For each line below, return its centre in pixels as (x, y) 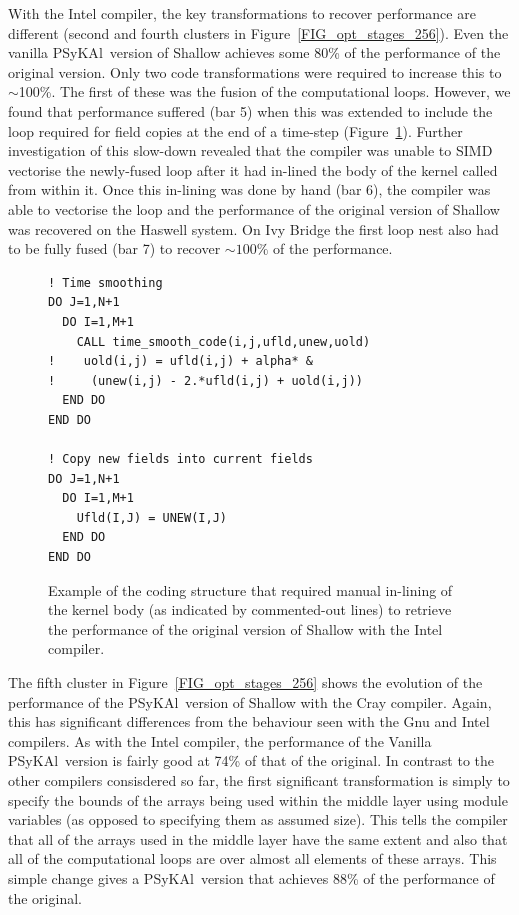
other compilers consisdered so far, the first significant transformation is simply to (259, 779)
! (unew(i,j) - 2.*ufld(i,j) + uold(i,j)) (205, 380)
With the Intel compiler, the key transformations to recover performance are (242, 13)
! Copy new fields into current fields (180, 459)
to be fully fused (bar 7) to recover (114, 248)
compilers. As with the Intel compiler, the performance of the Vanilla (220, 740)
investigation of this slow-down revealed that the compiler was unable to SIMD (250, 150)
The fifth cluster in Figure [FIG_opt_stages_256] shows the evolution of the (245, 682)
